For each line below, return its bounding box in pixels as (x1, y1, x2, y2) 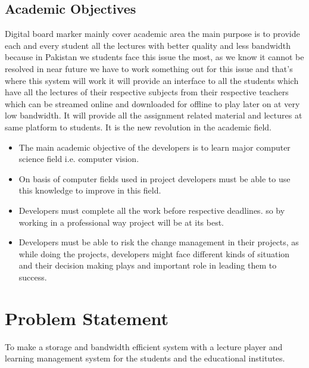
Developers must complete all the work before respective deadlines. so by (18, 204, 285, 216)
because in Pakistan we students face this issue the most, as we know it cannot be (5, 51, 304, 63)
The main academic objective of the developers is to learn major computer (18, 141, 291, 153)
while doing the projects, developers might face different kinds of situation (18, 247, 290, 260)
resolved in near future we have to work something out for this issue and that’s (5, 62, 293, 74)
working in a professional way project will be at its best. (18, 216, 224, 228)
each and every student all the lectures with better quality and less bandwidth (5, 39, 291, 51)
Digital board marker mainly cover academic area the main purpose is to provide (5, 27, 300, 40)
